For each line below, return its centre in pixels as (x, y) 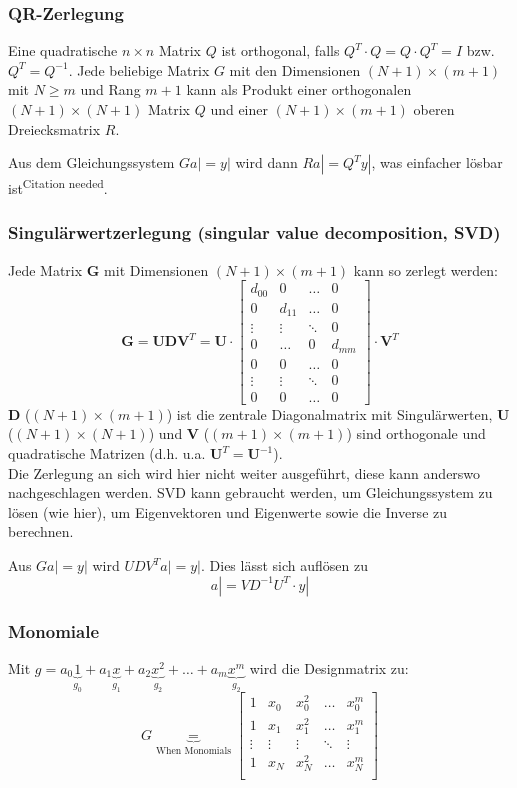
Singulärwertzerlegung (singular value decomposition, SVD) (254, 232)
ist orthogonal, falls (280, 50)
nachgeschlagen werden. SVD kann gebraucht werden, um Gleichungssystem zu (250, 492)
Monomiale (54, 630)
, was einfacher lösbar (437, 162)
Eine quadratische (63, 50)
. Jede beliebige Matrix (139, 69)
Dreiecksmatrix (54, 128)
